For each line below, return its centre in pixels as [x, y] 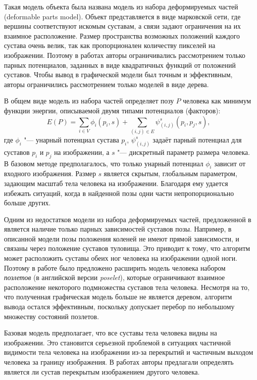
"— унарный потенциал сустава [72, 139]
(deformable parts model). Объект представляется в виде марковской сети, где [122, 16]
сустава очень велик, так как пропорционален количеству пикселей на [110, 45]
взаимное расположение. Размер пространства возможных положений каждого [122, 35]
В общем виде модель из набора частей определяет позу [89, 101]
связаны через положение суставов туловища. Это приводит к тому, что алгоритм [127, 248]
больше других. [27, 203]
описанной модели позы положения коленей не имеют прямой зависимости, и [122, 238]
